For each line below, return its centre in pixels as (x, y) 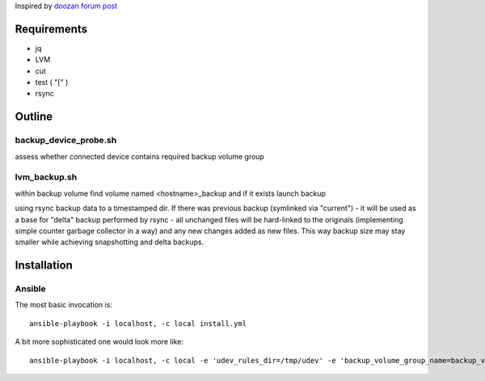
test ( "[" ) (52, 83)
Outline (34, 117)
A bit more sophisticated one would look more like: (99, 342)
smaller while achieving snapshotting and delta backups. (110, 242)
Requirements (51, 29)
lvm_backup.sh (46, 177)
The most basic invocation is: (64, 305)
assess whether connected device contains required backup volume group (139, 156)
